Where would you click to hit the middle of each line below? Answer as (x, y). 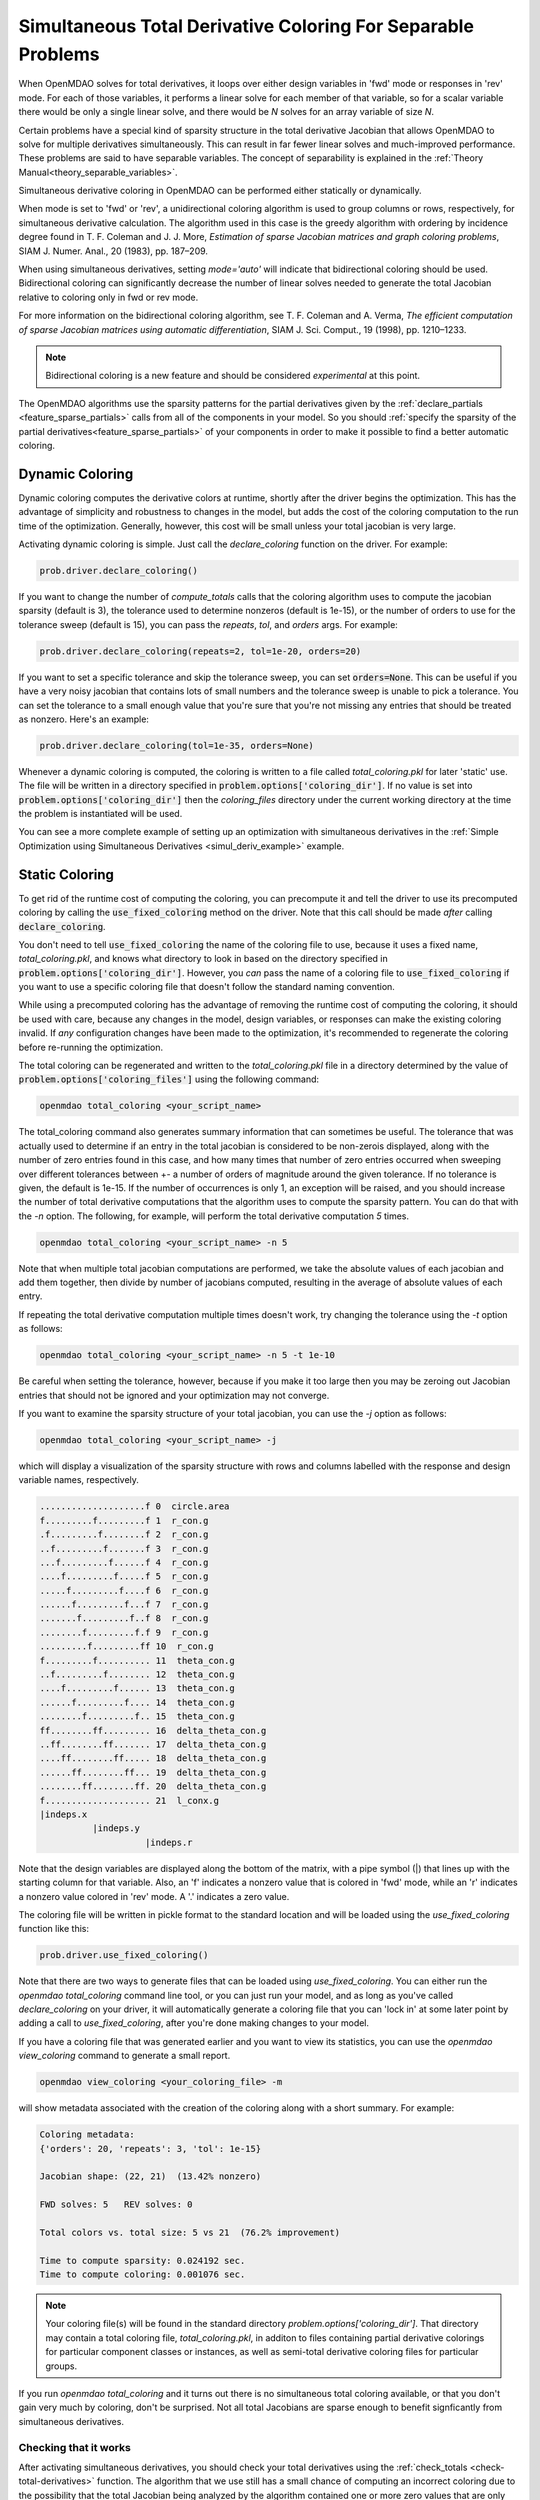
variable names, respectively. (79, 1480)
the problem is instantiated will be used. (100, 814)
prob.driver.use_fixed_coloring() (124, 1955)
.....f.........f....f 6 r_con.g (124, 1590)
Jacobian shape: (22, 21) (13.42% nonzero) (150, 2176)
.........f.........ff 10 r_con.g (126, 1646)
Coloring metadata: (87, 2134)
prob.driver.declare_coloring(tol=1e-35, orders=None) (176, 745)
